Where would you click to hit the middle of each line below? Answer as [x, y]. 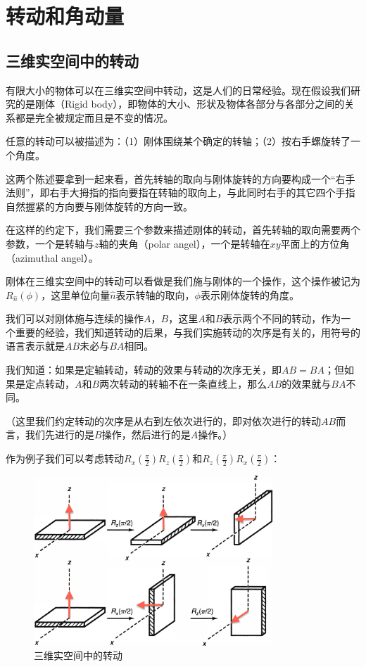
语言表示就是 [35, 346]
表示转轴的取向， [155, 294]
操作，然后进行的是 [146, 434]
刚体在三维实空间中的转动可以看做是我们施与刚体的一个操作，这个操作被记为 [183, 281]
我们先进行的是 [59, 434]
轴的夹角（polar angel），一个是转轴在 [184, 243]
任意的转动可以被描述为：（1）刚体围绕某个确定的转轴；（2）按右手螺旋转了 [178, 141]
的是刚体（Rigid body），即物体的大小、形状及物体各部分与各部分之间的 [180, 104]
